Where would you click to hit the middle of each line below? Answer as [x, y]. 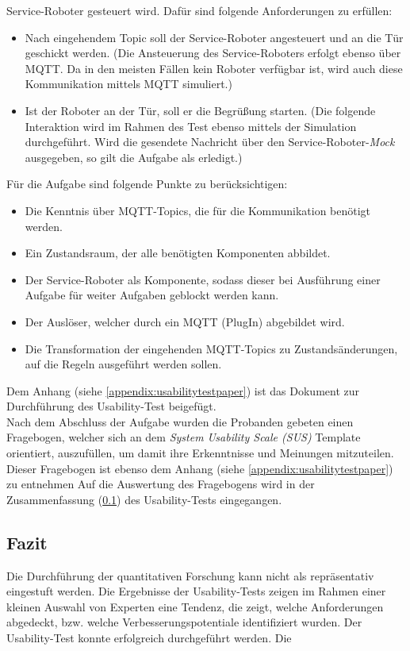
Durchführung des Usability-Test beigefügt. [111, 406]
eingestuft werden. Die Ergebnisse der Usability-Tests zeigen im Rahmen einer [196, 591]
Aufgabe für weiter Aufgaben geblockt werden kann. [152, 295]
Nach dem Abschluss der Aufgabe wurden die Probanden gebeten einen [180, 421]
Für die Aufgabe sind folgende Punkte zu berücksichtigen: [147, 184]
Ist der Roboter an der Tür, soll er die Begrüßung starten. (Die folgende [200, 110]
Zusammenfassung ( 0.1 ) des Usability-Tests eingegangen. [144, 499]
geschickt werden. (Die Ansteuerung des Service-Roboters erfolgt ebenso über [213, 53]
